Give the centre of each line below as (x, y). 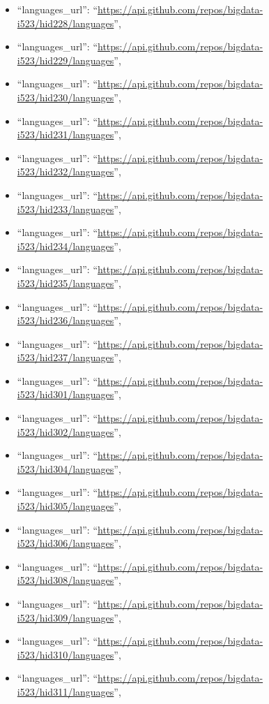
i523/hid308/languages (66, 580)
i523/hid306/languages (66, 543)
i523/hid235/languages (66, 283)
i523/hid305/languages (66, 506)
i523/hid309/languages (66, 617)
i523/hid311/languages (66, 691)
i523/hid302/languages (66, 431)
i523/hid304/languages (66, 468)
